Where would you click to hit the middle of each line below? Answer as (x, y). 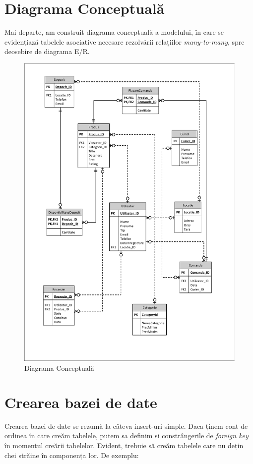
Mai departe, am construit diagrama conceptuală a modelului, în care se (114, 32)
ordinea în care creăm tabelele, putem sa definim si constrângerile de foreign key (126, 435)
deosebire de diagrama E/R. (47, 51)
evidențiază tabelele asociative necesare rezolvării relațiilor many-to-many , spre (125, 41)
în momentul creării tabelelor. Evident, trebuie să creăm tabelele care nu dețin (124, 445)
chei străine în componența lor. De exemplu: (72, 455)
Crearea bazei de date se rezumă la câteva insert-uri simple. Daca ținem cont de (126, 426)
